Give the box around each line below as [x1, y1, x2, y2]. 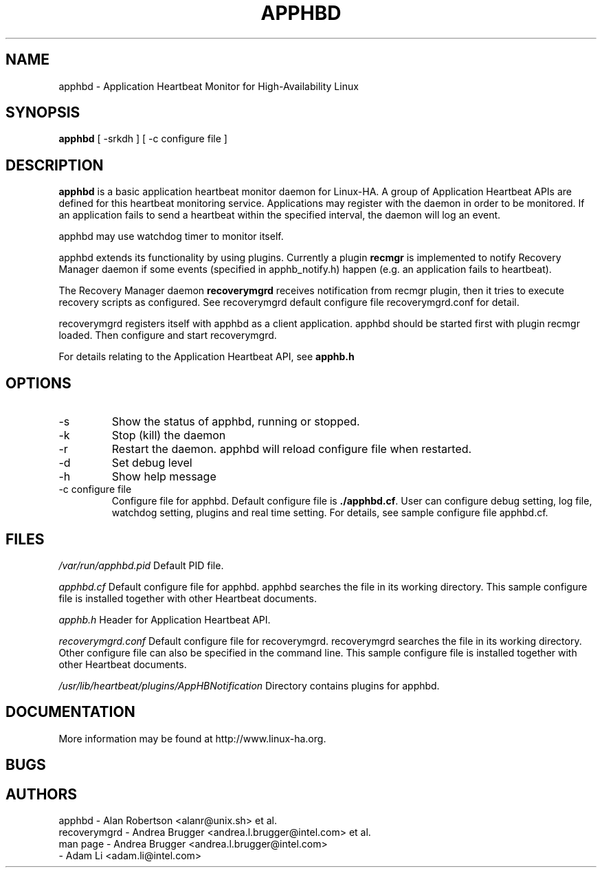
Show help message [111, 469, 216, 484]
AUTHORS [5, 785, 78, 803]
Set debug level [111, 456, 192, 470]
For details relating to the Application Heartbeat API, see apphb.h [58, 351, 355, 363]
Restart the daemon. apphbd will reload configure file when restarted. [111, 442, 472, 456]
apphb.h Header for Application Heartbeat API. [58, 613, 271, 626]
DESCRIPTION [5, 156, 104, 174]
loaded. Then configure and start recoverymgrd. [58, 329, 277, 342]
